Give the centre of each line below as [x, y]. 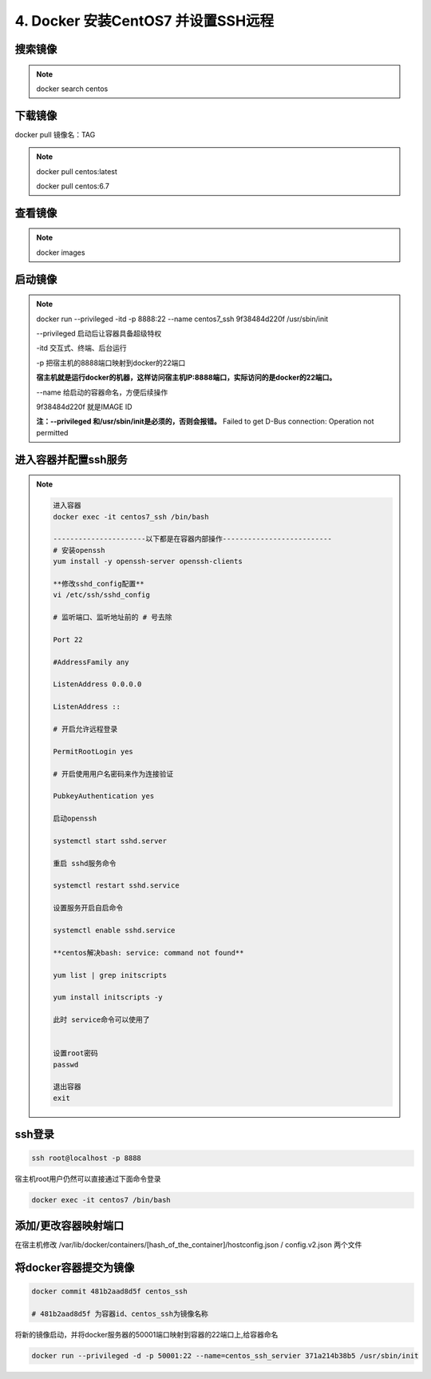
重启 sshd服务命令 [85, 863]
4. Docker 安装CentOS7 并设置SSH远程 [144, 21]
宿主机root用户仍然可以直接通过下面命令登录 [88, 1179]
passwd [66, 1064]
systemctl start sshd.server [110, 841]
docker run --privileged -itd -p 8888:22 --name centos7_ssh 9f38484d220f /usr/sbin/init [182, 319]
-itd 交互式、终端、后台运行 [81, 348]
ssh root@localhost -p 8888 [86, 1158]
